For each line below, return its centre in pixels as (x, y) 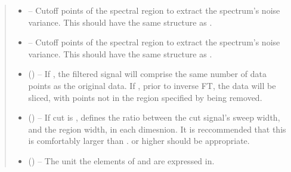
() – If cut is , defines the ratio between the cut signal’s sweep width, (154, 117)
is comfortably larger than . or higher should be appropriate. (139, 141)
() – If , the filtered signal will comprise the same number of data (147, 74)
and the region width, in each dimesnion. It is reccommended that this (157, 129)
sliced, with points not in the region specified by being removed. (145, 97)
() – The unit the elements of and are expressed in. (121, 160)
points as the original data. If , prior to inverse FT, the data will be (152, 85)
